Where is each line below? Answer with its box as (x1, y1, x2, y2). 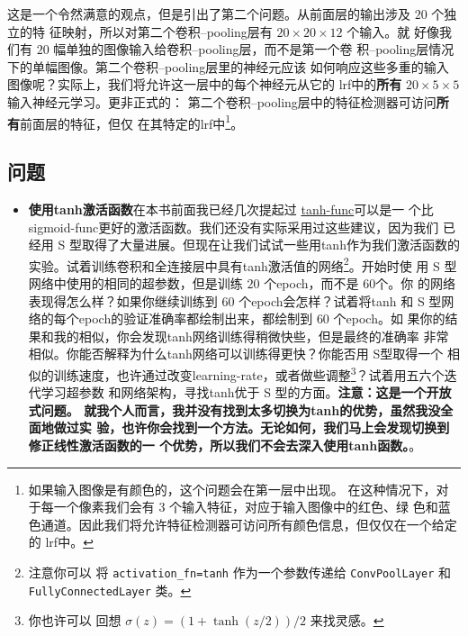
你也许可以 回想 (28, 611, 121, 630)
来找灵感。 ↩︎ (310, 611, 384, 630)
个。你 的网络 (375, 274, 455, 293)
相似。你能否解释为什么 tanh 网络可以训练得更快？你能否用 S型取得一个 (28, 344, 444, 363)
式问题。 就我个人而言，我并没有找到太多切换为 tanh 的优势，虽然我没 (28, 400, 441, 419)
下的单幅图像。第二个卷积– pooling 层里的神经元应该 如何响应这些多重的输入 (7, 57, 449, 76)
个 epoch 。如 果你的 (333, 309, 445, 328)
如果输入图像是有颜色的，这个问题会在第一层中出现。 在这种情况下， (28, 479, 436, 498)
